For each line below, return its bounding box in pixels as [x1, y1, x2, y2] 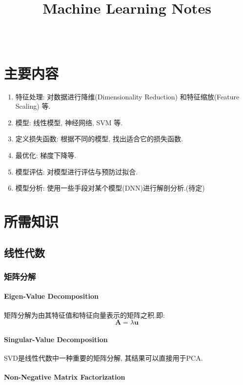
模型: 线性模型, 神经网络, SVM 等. [15, 117, 123, 127]
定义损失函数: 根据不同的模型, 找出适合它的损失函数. [15, 134, 183, 144]
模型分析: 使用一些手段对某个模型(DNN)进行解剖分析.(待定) [15, 183, 205, 193]
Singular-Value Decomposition [4, 334, 108, 344]
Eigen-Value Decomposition [4, 291, 99, 301]
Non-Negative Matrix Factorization [4, 372, 125, 382]
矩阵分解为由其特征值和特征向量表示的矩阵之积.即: [4, 309, 165, 320]
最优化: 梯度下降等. [15, 150, 77, 160]
